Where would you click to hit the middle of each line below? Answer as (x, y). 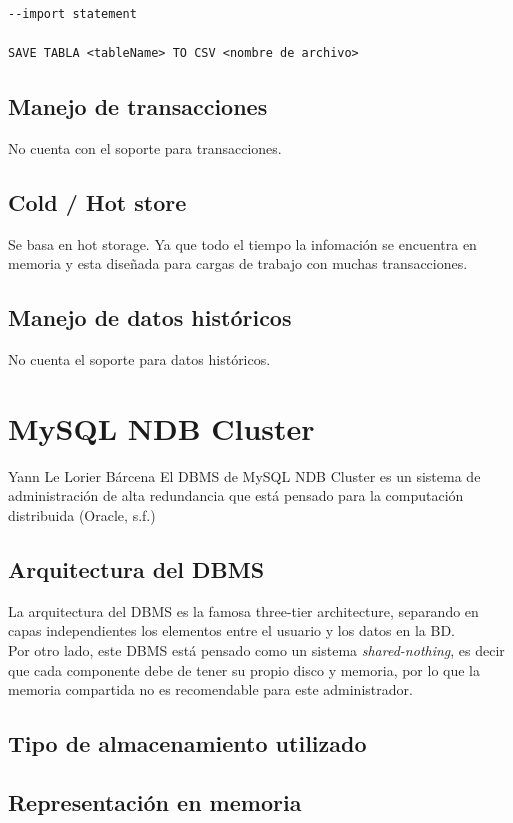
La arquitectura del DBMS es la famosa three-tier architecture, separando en (243, 610)
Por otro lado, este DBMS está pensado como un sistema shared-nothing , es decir (256, 650)
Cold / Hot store (97, 201)
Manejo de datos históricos (150, 317)
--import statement (72, 14)
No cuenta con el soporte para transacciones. (145, 147)
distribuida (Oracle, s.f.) (82, 515)
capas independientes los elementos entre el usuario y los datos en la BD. (232, 630)
